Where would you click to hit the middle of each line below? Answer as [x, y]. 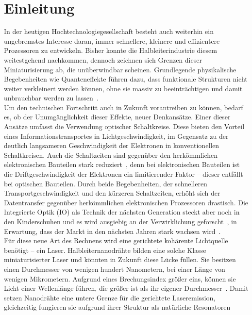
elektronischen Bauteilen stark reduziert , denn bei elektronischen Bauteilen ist [122, 164]
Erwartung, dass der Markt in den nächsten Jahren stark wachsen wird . [112, 231]
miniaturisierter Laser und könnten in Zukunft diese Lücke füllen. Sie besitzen [120, 259]
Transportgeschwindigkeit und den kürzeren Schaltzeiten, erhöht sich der [112, 193]
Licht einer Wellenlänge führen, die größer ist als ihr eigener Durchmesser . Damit [126, 288]
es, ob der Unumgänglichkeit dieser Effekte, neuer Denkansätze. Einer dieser [117, 117]
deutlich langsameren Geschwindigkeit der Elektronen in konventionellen [112, 145]
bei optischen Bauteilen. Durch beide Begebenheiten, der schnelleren [106, 183]
